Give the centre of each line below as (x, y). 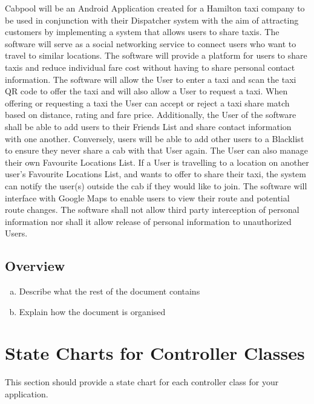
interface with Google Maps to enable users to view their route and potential (147, 197)
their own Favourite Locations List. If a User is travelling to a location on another (157, 162)
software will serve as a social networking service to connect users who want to (151, 43)
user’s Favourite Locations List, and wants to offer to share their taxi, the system (155, 174)
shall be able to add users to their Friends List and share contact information (148, 126)
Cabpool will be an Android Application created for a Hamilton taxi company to (155, 8)
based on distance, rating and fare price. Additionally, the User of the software (151, 115)
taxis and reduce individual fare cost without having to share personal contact (150, 67)
